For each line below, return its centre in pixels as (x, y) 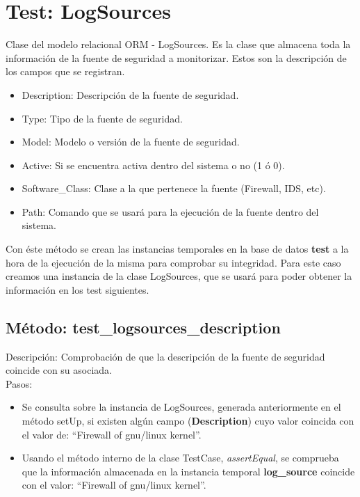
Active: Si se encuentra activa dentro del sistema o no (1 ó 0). (153, 165)
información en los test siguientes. (77, 289)
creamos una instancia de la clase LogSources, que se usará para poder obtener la (179, 276)
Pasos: (19, 383)
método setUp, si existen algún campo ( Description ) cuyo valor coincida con (188, 421)
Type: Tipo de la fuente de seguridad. (102, 118)
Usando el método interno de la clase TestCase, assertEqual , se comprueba (180, 458)
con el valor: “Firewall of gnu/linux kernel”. (114, 485)
